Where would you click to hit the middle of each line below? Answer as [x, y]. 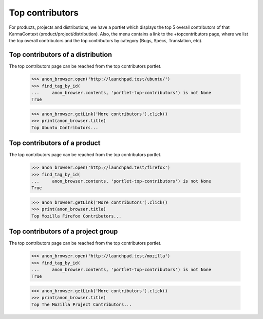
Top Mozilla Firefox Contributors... [76, 216]
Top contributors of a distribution [60, 55]
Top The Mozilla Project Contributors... [82, 304]
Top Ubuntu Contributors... [65, 127]
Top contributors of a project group [64, 232]
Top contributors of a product [55, 143]
